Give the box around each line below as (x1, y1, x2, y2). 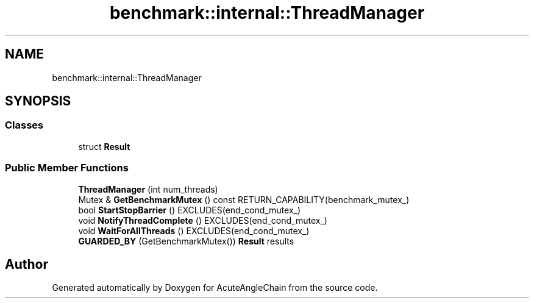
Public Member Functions (5, 162, 129, 174)
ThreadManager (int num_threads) (78, 184, 218, 194)
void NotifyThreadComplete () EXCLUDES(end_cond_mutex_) (78, 215, 327, 226)
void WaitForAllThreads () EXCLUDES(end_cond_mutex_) (78, 225, 310, 236)
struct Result (78, 141, 130, 152)
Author (5, 256, 48, 272)
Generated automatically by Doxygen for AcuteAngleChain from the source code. (52, 282, 378, 293)
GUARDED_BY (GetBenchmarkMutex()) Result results (78, 235, 294, 246)
